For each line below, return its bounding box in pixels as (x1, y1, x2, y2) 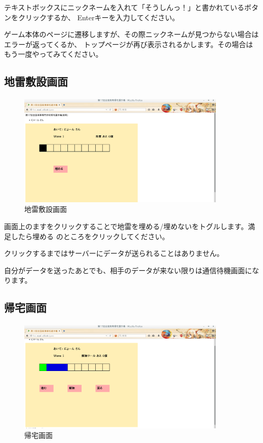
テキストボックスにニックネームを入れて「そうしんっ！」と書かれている (4, 2, 244, 12)
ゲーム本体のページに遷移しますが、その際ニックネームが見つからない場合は (4, 29, 259, 40)
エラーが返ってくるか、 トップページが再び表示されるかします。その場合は (4, 39, 253, 49)
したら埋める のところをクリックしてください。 (11, 231, 169, 241)
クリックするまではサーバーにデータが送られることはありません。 (4, 248, 224, 259)
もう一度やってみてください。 (4, 49, 103, 59)
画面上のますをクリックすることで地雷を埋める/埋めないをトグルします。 (4, 220, 248, 231)
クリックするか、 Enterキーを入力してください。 (18, 12, 179, 22)
